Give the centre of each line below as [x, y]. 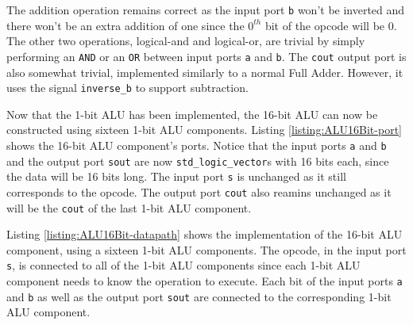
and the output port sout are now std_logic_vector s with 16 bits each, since [198, 161]
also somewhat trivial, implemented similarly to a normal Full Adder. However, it [205, 72]
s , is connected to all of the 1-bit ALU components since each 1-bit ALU [183, 265]
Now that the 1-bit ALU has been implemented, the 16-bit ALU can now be [192, 114]
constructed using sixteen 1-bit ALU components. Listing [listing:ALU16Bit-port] [204, 130]
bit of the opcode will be [325, 25]
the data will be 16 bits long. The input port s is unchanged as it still [176, 176]
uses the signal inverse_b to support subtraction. [127, 88]
